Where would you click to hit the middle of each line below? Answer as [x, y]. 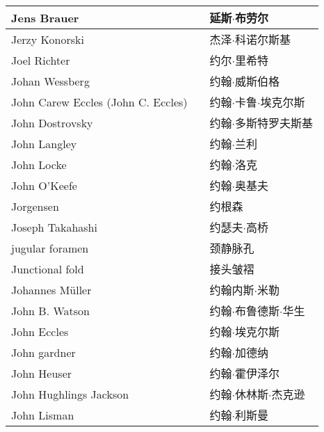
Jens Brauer [45, 17]
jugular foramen [50, 248]
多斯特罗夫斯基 [274, 123]
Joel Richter [41, 60]
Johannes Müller [51, 289]
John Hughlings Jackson [70, 394]
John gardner [43, 352]
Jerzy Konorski [48, 39]
